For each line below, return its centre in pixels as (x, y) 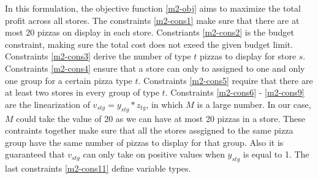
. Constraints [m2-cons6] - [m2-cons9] (235, 92)
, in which (165, 104)
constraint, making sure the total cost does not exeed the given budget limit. (149, 44)
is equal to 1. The (276, 154)
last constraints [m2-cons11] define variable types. (98, 168)
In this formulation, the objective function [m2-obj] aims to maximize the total (153, 8)
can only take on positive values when (154, 154)
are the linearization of (47, 104)
